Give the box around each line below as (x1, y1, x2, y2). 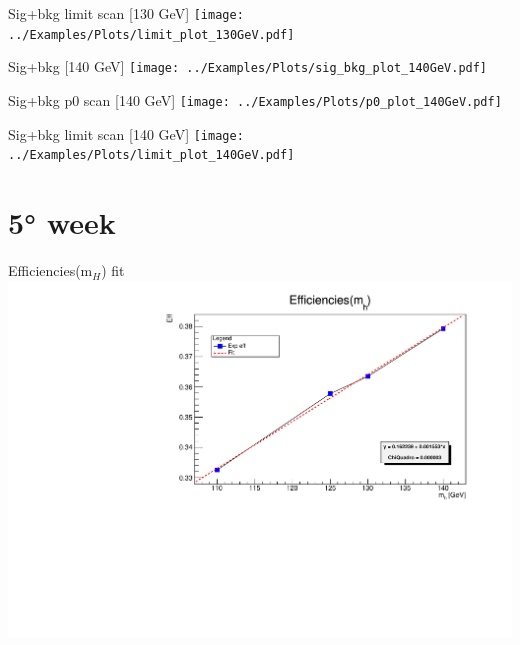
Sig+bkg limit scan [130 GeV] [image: (8, 3, 244, 23)
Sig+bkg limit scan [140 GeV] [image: (8, 123, 244, 144)
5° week (8, 202, 116, 243)
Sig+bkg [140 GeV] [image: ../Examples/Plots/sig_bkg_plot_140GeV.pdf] (8, 56, 488, 77)
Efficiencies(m (8, 260, 93, 281)
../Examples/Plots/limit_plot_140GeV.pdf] (8, 148, 295, 163)
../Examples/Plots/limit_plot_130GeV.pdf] (8, 27, 295, 42)
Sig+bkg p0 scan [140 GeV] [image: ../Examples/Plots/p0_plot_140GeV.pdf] (8, 89, 502, 110)
